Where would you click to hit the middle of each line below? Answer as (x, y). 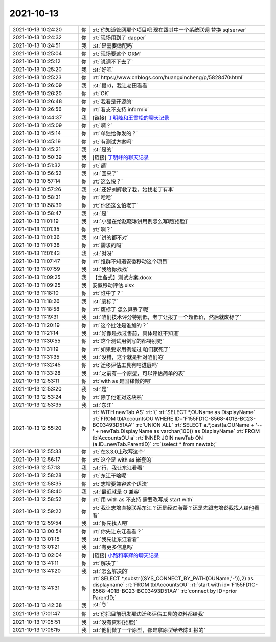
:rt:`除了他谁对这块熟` (118, 397)
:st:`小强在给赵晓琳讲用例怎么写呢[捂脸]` (141, 221)
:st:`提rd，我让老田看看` (121, 85)
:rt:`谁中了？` (108, 293)
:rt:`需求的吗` (108, 245)
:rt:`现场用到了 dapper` (119, 37)
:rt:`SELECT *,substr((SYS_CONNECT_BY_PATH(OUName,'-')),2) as (173, 578)
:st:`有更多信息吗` (113, 547)
